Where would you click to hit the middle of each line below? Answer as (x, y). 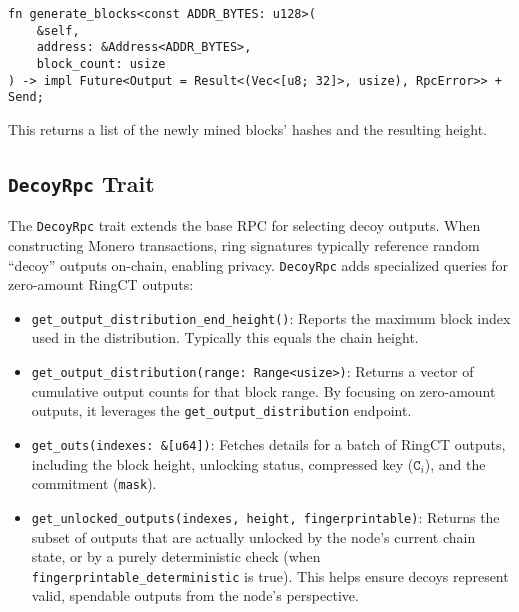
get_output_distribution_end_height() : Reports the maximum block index (271, 317)
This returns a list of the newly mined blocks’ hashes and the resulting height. (247, 128)
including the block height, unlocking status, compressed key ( (222, 463)
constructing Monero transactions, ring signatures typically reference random (244, 244)
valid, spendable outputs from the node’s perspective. (195, 595)
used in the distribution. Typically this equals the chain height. (225, 337)
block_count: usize (101, 63)
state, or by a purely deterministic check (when (176, 556)
